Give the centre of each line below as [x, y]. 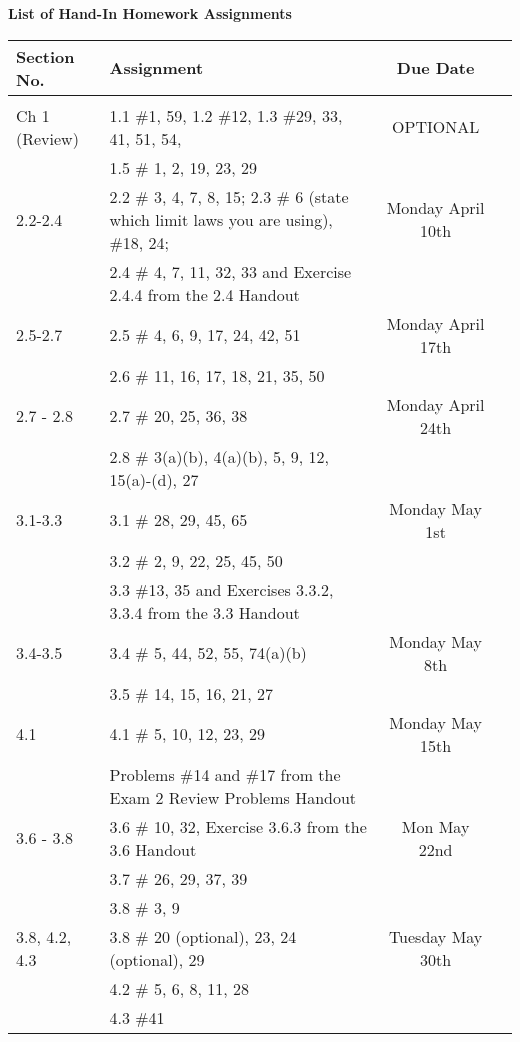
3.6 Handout [153, 849]
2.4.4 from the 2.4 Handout [204, 294]
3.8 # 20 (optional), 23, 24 [203, 936]
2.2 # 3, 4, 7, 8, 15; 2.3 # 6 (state [229, 196]
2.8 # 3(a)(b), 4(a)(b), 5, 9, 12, [219, 456]
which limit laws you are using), [221, 219]
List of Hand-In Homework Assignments [150, 13]
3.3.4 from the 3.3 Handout [204, 612]
